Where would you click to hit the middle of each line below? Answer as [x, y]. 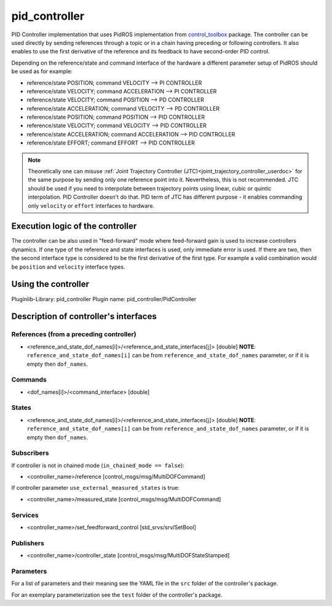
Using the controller [50, 284]
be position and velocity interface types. [68, 267]
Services [25, 515]
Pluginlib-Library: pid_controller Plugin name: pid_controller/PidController [104, 299]
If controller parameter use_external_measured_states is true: [95, 488]
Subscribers [30, 453]
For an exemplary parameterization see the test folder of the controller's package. [117, 595]
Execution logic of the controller [74, 226]
